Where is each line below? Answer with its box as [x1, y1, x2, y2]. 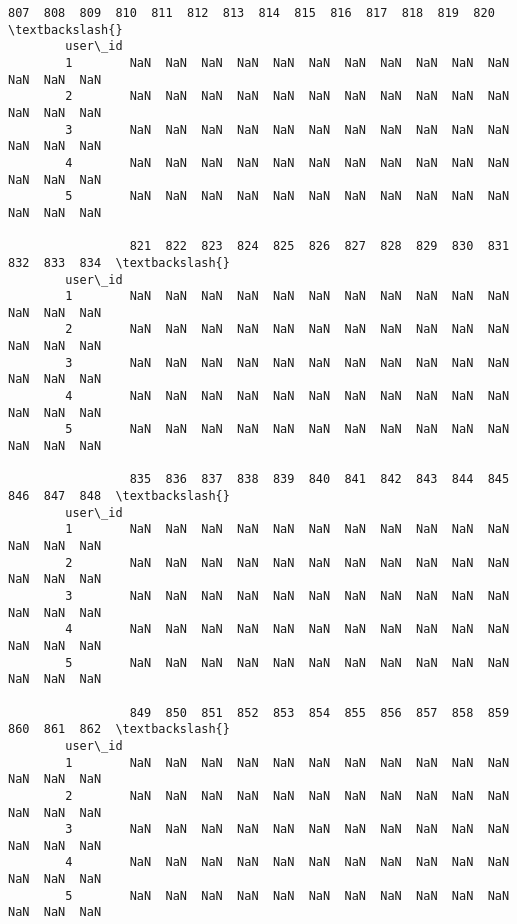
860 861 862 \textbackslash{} [8, 722, 230, 737]
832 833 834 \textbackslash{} [8, 255, 230, 270]
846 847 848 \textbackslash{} [8, 489, 230, 504]
